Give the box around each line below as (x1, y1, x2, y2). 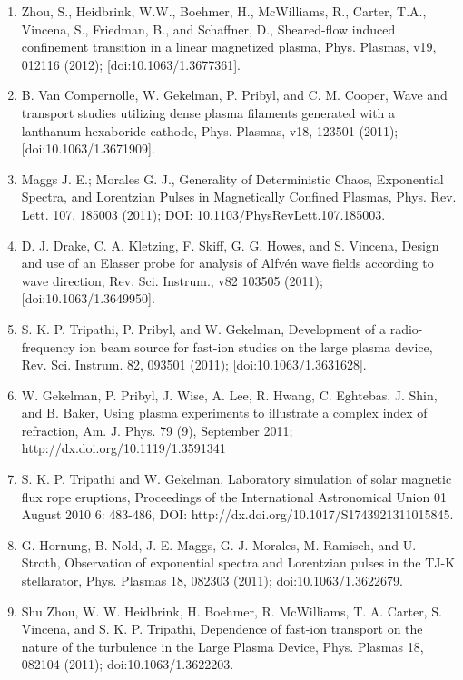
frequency (21, 337, 75, 356)
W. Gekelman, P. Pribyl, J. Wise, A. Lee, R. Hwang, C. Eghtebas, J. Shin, (21, 385, 438, 404)
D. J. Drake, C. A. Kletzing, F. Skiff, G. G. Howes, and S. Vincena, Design (21, 235, 439, 254)
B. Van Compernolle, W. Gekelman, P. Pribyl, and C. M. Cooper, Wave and (21, 85, 448, 104)
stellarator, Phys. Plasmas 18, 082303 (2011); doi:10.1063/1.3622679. (21, 571, 403, 590)
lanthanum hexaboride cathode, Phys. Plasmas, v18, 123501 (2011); (21, 121, 399, 140)
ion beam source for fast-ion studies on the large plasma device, (79, 337, 433, 356)
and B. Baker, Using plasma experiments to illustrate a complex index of (21, 403, 428, 422)
